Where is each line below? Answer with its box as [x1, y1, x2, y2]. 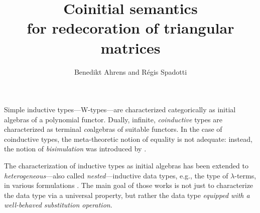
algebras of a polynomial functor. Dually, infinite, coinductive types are [4, 114, 222, 124]
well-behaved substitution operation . [4, 199, 112, 210]
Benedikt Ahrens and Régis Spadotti [74, 66, 187, 77]
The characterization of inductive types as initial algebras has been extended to [4, 160, 248, 171]
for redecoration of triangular [27, 18, 234, 38]
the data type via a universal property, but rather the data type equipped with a [4, 189, 250, 200]
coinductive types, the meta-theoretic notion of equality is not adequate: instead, [4, 133, 252, 144]
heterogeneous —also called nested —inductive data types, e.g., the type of [4, 170, 228, 180]
